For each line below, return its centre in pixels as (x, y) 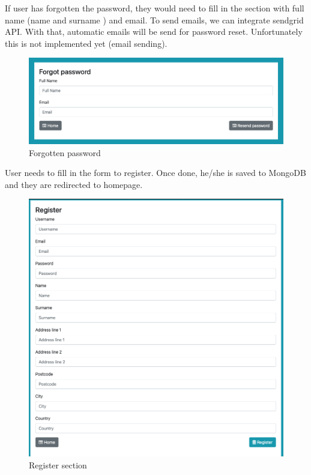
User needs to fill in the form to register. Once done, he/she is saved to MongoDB (155, 173)
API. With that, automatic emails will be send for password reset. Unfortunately (154, 32)
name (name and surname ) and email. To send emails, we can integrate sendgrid (154, 20)
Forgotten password (65, 152)
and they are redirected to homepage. (74, 184)
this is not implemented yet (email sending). (86, 43)
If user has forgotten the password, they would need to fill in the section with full (155, 8)
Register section (58, 464)
